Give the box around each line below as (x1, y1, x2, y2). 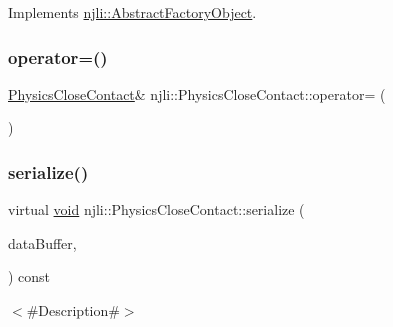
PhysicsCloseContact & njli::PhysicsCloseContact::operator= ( (8, 83, 386, 104)
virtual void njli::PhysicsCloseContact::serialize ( (8, 199, 305, 220)
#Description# (26, 300, 120, 320)
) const (8, 266, 51, 287)
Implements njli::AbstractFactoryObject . (8, 2, 257, 22)
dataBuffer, (8, 232, 77, 253)
